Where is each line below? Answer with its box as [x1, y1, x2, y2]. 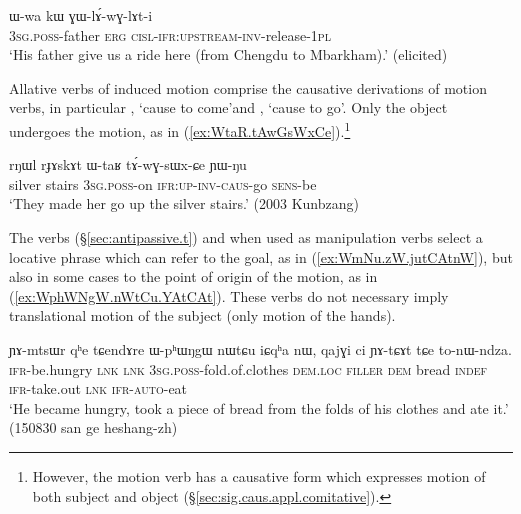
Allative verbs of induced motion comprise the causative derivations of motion [9, 77, 487, 98]
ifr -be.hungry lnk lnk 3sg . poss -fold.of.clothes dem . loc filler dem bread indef [9, 358, 488, 379]
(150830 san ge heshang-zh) [9, 417, 178, 438]
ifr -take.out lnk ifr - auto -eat [9, 378, 188, 399]
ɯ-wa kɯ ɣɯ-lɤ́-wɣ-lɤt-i [9, 5, 153, 25]
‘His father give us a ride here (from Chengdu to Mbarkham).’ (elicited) [9, 44, 448, 65]
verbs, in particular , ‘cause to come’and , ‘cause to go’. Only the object [9, 97, 448, 118]
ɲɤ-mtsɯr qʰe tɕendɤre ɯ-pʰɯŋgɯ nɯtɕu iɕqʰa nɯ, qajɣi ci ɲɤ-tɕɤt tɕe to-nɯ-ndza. [9, 338, 512, 359]
